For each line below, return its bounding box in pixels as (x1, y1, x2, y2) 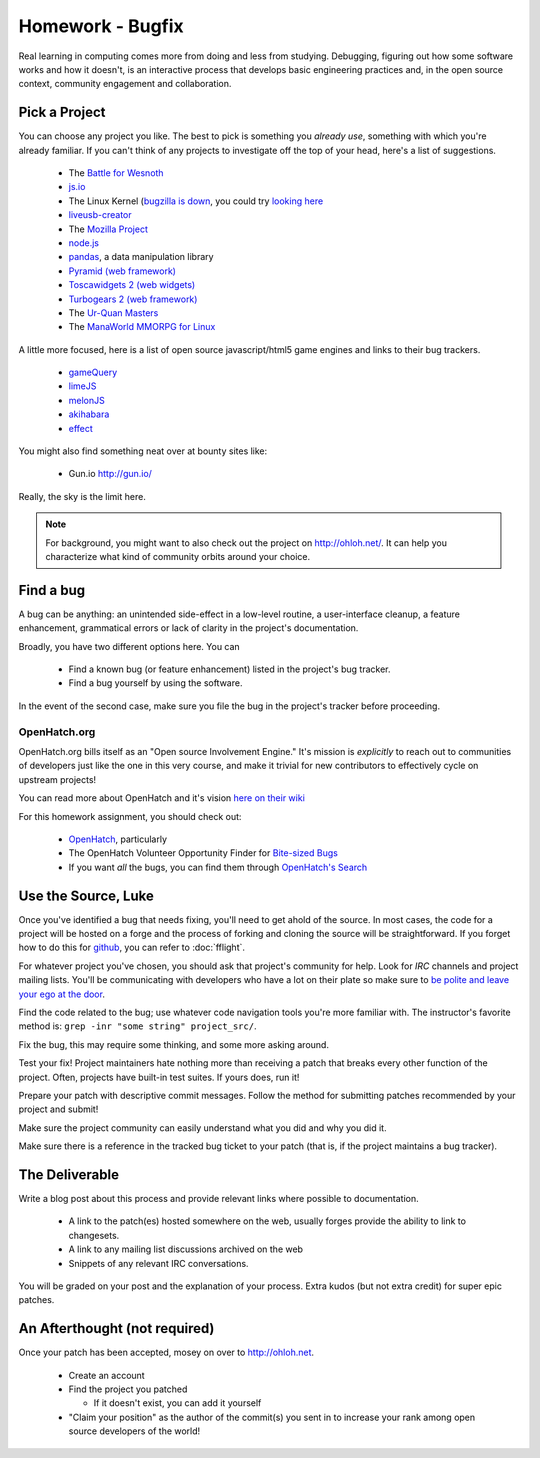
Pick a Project (18, 104, 106, 121)
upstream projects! (18, 773, 97, 785)
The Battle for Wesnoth (68, 167, 164, 179)
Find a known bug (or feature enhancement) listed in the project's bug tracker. (68, 663, 391, 675)
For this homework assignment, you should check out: (18, 810, 242, 822)
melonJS (68, 394, 105, 406)
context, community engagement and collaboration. (18, 78, 232, 90)
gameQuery (68, 366, 118, 379)
